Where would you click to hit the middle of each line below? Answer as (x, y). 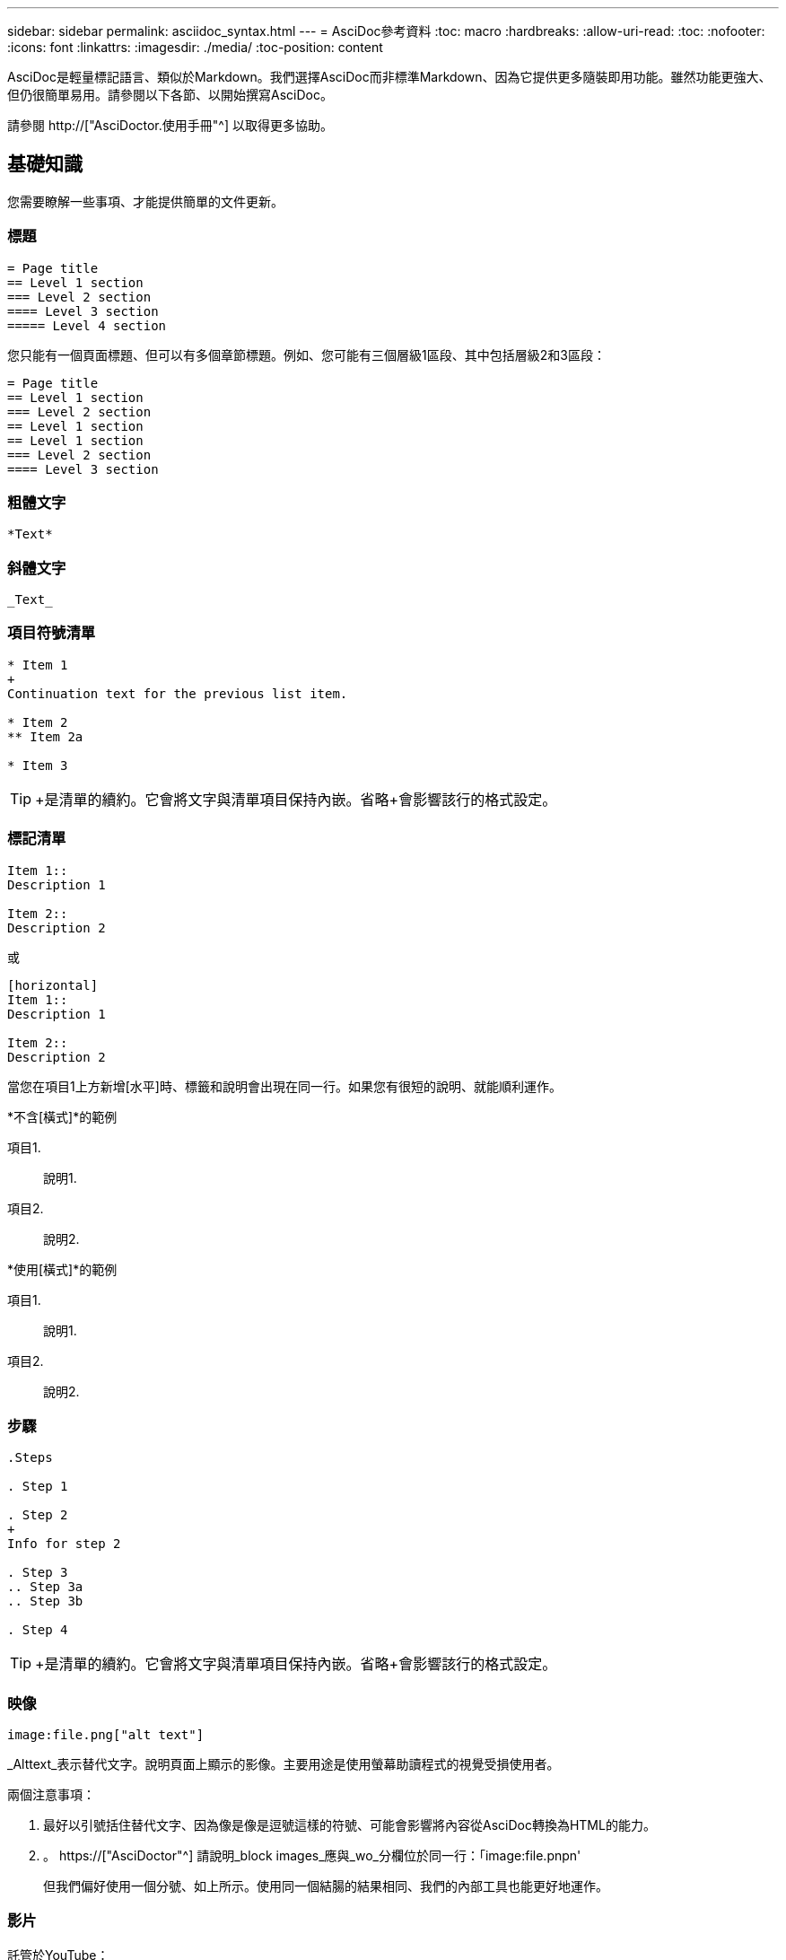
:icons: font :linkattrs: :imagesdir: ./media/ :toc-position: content (195, 47)
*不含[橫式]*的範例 (62, 1116)
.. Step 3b (45, 1601)
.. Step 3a (45, 1587)
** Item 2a (45, 736)
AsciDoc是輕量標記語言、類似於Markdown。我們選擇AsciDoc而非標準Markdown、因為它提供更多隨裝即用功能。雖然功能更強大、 (389, 77)
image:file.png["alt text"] (106, 1735)
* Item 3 (38, 765)
